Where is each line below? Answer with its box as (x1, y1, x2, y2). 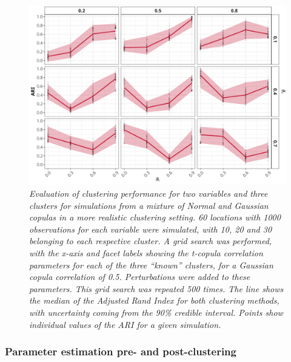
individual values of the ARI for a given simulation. (29, 318, 221, 330)
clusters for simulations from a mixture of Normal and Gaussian (29, 199, 269, 211)
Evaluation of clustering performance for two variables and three (29, 187, 268, 200)
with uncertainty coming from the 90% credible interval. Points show (29, 306, 283, 318)
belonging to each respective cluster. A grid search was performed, (29, 234, 272, 247)
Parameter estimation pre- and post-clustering (5, 344, 236, 359)
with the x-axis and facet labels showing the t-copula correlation (29, 247, 263, 259)
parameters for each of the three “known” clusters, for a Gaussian (29, 258, 273, 271)
